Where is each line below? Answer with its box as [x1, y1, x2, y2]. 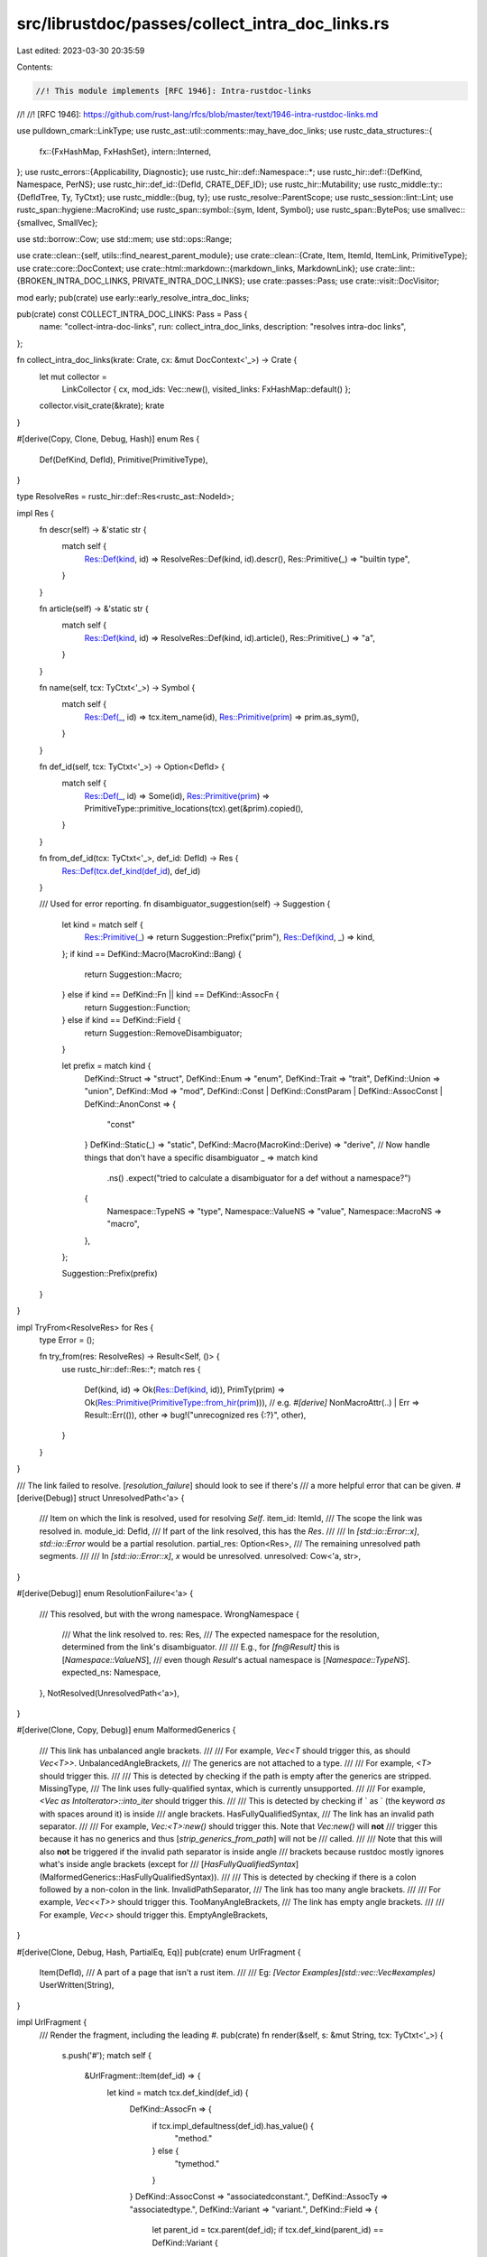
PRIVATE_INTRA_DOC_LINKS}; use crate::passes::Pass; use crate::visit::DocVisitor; [132, 275, 440, 286]
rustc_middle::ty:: [378, 179, 443, 190]
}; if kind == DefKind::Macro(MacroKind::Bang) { [61, 948, 243, 959]
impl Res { [16, 507, 54, 518]
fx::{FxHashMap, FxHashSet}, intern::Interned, [39, 145, 212, 157]
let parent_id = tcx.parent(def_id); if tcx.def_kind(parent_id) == [152, 2224, 384, 2235]
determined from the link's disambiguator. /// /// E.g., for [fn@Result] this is [61, 1641, 340, 1652]
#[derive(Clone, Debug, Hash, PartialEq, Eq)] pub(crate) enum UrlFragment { [16, 1946, 301, 1957]
